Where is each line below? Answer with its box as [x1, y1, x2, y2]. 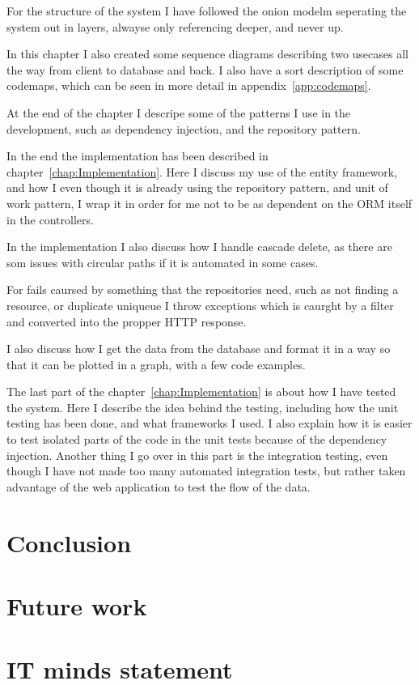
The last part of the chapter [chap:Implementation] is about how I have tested [6, 383, 396, 400]
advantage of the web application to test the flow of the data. [6, 478, 311, 495]
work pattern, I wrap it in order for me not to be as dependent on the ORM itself [6, 194, 413, 211]
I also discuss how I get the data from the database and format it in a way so [6, 340, 391, 357]
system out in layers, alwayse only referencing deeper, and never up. [6, 18, 344, 35]
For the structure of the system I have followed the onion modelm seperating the [6, 2, 407, 19]
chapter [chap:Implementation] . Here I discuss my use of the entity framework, [6, 163, 398, 180]
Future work [6, 589, 147, 622]
